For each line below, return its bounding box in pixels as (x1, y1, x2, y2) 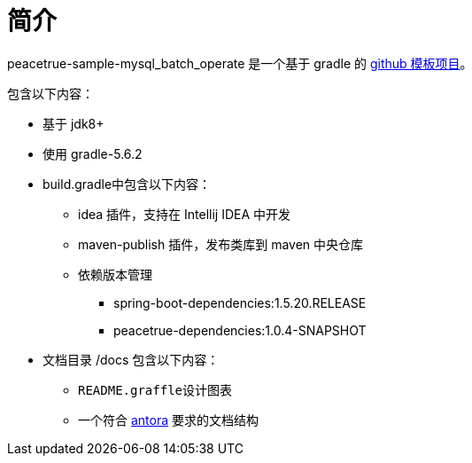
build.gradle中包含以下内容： (43, 176, 212, 192)
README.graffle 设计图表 (78, 381, 233, 397)
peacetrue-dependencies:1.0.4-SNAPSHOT (113, 322, 367, 338)
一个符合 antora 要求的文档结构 (78, 412, 259, 428)
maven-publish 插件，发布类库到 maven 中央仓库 (78, 236, 364, 252)
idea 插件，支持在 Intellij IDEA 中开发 (78, 206, 291, 222)
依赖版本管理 (78, 266, 152, 282)
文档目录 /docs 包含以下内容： (43, 351, 220, 367)
